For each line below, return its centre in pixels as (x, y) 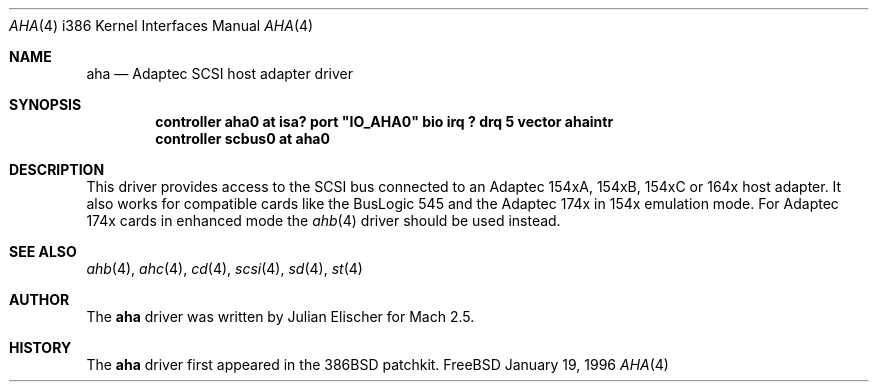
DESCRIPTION (57, 169)
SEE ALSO (43, 251)
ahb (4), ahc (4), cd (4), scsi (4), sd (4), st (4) (224, 268)
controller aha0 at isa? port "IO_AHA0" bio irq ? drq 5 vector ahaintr (384, 121)
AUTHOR (39, 299)
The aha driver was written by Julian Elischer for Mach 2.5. (280, 316)
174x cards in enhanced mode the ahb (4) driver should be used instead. (323, 220)
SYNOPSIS (45, 104)
